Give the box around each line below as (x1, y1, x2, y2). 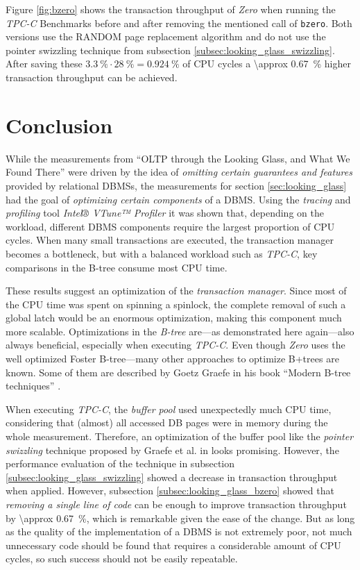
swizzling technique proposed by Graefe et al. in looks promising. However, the (6, 442, 339, 457)
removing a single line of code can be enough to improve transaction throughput (6, 497, 347, 511)
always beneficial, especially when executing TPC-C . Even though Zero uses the (6, 337, 345, 352)
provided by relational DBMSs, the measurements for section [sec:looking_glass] (6, 178, 347, 192)
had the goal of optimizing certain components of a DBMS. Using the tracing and (6, 192, 351, 206)
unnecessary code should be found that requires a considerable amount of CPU (6, 537, 341, 552)
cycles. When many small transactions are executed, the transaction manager (6, 233, 334, 247)
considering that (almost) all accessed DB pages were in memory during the (6, 415, 328, 430)
